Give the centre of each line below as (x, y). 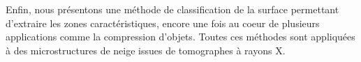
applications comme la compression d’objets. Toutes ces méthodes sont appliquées (180, 37)
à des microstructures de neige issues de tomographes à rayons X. (146, 50)
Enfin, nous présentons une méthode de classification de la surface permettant (172, 9)
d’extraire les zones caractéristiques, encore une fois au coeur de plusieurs (163, 23)
